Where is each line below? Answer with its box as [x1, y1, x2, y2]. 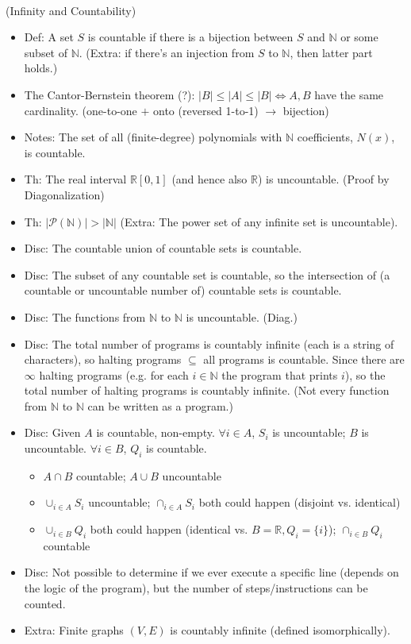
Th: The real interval [24, 171, 127, 187]
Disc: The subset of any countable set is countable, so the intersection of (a [24, 266, 390, 283]
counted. [24, 595, 66, 611]
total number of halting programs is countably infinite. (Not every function [24, 382, 390, 399]
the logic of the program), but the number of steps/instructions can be [24, 580, 368, 596]
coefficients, [297, 129, 353, 145]
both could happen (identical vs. [90, 521, 248, 538]
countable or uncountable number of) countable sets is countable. [24, 282, 342, 299]
